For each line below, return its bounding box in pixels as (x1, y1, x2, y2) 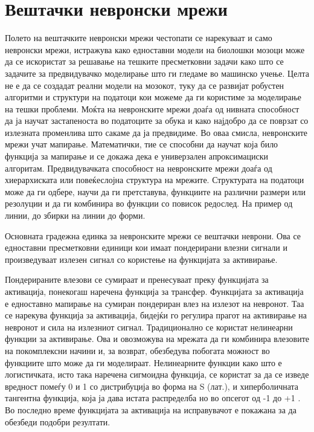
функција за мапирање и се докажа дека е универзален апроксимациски (5, 150, 269, 163)
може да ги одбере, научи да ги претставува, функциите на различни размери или (5, 185, 306, 198)
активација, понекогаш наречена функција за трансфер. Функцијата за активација (5, 285, 304, 297)
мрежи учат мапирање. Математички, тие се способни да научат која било (5, 138, 278, 150)
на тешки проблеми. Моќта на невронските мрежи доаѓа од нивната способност (5, 102, 300, 115)
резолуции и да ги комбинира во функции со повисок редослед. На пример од (5, 197, 293, 210)
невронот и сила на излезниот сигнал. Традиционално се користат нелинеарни (5, 320, 293, 333)
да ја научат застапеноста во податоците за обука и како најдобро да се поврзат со (5, 114, 309, 127)
